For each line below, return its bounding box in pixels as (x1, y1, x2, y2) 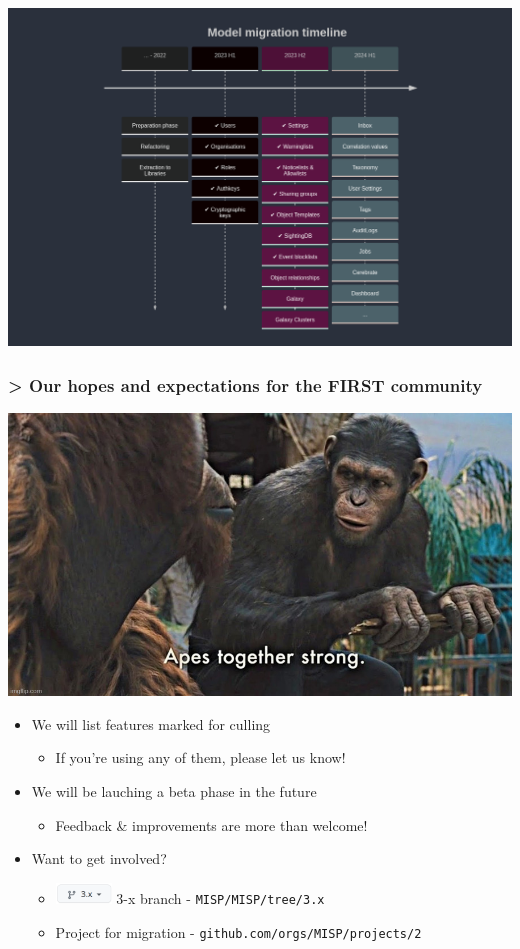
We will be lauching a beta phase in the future (31, 780, 317, 801)
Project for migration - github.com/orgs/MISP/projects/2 (55, 921, 422, 942)
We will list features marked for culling (31, 713, 271, 734)
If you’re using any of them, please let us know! (55, 747, 346, 768)
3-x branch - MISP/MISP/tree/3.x (116, 888, 325, 909)
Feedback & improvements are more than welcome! (55, 814, 368, 835)
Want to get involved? (31, 848, 167, 869)
